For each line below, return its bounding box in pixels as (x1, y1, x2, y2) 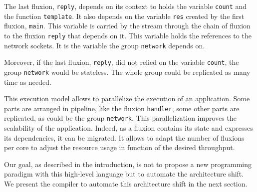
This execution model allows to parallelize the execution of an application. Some (4, 93, 250, 104)
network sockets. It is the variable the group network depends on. (4, 40, 205, 50)
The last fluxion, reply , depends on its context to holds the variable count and (4, 1, 247, 11)
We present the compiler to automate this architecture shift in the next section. (4, 179, 248, 189)
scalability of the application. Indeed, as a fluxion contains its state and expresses (4, 123, 253, 133)
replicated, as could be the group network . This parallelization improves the (4, 113, 237, 123)
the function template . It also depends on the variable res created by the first (4, 10, 245, 21)
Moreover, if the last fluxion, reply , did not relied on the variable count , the (4, 57, 239, 67)
